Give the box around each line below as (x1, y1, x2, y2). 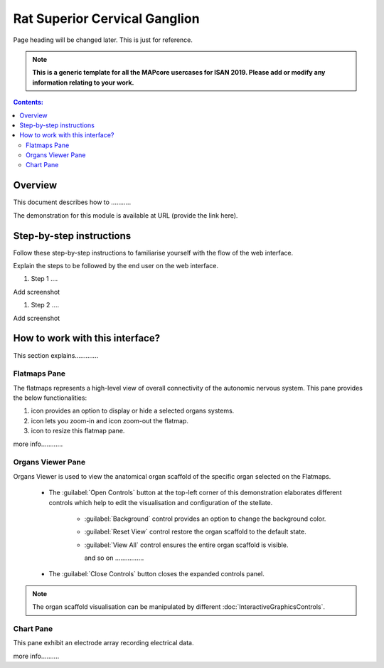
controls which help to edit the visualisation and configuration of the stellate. (48, 498, 273, 507)
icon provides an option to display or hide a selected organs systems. (31, 406, 235, 415)
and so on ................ (84, 553, 144, 562)
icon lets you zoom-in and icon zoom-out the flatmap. (31, 416, 188, 425)
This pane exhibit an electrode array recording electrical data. (13, 639, 194, 647)
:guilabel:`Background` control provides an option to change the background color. (84, 514, 326, 523)
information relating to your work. (32, 78, 134, 87)
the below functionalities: (13, 393, 87, 402)
